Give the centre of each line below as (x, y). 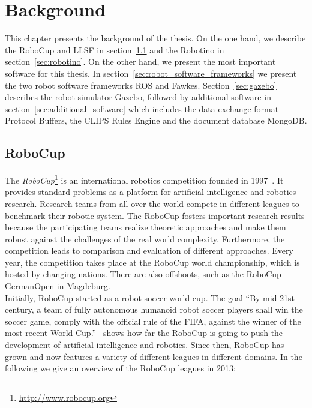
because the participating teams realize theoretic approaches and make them (145, 227)
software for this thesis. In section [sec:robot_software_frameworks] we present (151, 73)
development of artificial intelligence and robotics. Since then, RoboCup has (145, 345)
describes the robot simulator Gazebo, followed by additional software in (138, 97)
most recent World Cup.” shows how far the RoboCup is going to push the (144, 333)
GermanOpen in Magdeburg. (58, 286)
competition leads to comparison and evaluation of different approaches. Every (149, 250)
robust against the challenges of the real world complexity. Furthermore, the (145, 238)
